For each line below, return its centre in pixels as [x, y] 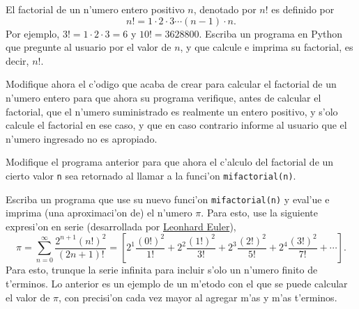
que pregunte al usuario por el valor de [89, 47]
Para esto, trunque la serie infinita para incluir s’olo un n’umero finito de [162, 270]
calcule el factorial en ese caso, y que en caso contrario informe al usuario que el [176, 125]
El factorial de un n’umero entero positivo [95, 9]
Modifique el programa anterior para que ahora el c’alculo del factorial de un [170, 162]
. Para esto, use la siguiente [260, 213]
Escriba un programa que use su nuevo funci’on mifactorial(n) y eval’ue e [168, 199]
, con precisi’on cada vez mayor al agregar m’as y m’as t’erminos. [198, 297]
